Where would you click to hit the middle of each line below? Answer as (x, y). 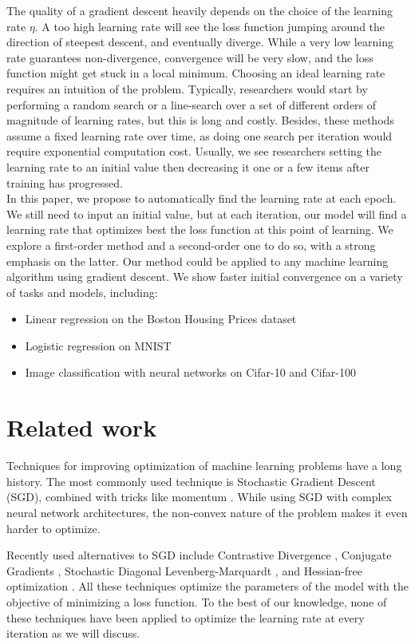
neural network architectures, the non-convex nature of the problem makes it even (207, 512)
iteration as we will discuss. (73, 633)
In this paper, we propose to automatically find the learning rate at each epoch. (202, 198)
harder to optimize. (53, 528)
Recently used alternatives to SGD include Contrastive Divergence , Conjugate (199, 555)
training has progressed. (65, 182)
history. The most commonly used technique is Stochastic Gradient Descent (191, 481)
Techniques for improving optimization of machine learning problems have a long (204, 466)
